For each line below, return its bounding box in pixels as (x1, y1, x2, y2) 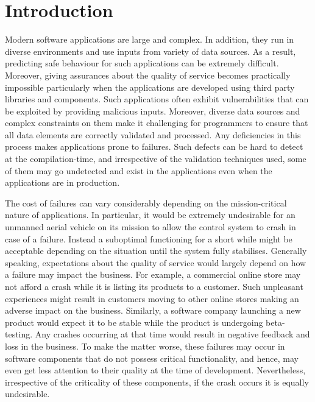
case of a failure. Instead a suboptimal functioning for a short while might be (5, 232, 292, 245)
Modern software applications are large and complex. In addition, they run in (5, 33, 294, 46)
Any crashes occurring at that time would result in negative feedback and (35, 328, 310, 340)
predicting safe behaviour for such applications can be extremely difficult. (5, 57, 279, 69)
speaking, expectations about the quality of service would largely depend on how (5, 256, 306, 269)
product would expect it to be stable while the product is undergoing (5, 316, 263, 328)
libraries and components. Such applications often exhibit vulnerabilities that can (5, 93, 309, 105)
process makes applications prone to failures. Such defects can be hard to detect (5, 140, 303, 153)
